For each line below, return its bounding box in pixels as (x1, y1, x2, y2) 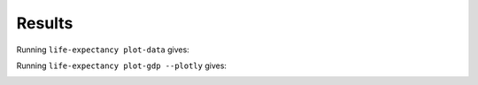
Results (16, 13, 73, 33)
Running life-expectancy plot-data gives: (16, 44, 189, 55)
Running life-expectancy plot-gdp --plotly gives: (16, 60, 227, 71)
